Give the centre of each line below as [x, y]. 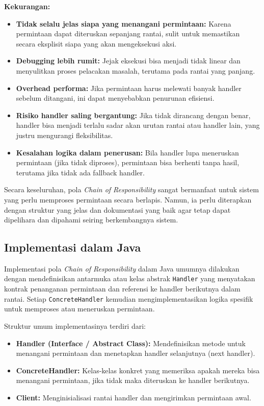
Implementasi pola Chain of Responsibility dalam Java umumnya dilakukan [122, 268]
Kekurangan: [27, 6]
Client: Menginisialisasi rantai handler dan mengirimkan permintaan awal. [134, 397]
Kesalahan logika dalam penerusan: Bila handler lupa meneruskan [127, 152]
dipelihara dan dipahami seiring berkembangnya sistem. [91, 220]
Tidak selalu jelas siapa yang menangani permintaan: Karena [124, 23]
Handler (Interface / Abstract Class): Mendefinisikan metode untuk [131, 343]
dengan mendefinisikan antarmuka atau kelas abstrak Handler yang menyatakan [130, 278]
